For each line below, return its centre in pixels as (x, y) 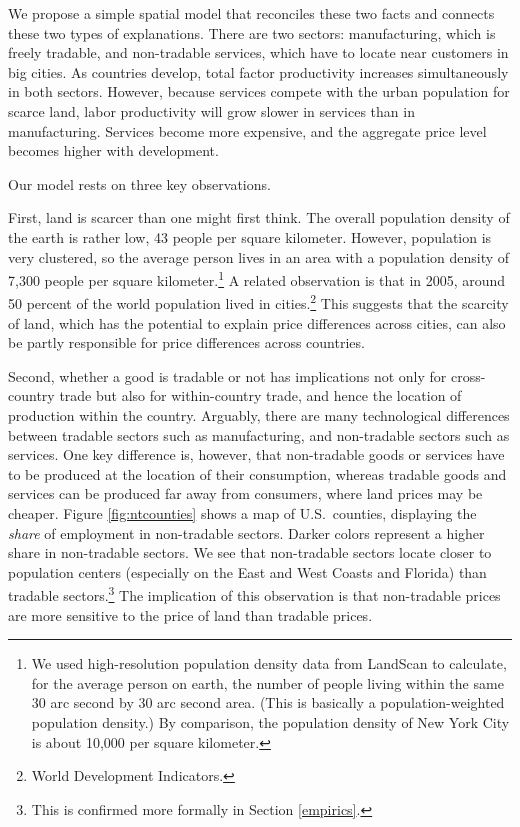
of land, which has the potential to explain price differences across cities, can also (257, 322)
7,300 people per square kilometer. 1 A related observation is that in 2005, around (257, 278)
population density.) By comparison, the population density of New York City (270, 721)
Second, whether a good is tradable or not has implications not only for (227, 375)
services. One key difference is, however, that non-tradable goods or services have (256, 454)
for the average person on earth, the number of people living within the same (267, 682)
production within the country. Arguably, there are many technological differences (259, 415)
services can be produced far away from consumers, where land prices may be (245, 493)
